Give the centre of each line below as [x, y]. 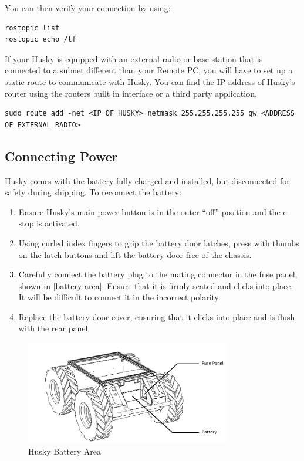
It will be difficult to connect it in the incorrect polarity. [119, 297]
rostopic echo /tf [40, 40]
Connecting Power [61, 156]
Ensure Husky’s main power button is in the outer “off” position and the [149, 211]
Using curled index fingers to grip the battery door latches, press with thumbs [159, 243]
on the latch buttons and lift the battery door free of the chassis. [135, 254]
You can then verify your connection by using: [88, 8]
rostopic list [32, 28]
